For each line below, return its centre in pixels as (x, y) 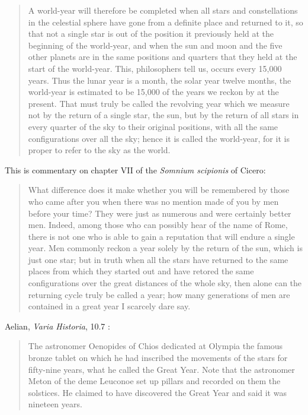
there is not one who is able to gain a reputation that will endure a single (161, 236)
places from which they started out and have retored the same (141, 271)
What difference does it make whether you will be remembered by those (159, 190)
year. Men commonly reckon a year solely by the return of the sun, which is (165, 248)
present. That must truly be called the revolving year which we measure (159, 103)
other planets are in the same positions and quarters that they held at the (163, 57)
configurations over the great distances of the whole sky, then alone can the (165, 283)
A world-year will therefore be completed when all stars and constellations (163, 10)
